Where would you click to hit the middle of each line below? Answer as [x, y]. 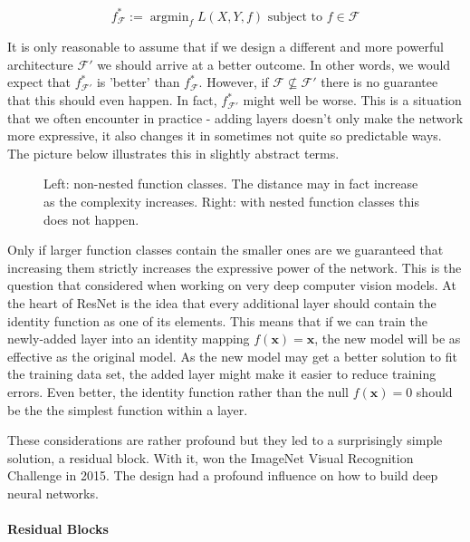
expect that [39, 82]
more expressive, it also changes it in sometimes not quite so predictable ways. [225, 135]
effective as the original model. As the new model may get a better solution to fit [232, 356]
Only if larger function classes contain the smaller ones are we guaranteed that [225, 250]
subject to [295, 17]
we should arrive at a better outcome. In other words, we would [274, 64]
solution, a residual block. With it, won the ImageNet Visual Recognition [211, 457]
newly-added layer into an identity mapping [129, 339]
